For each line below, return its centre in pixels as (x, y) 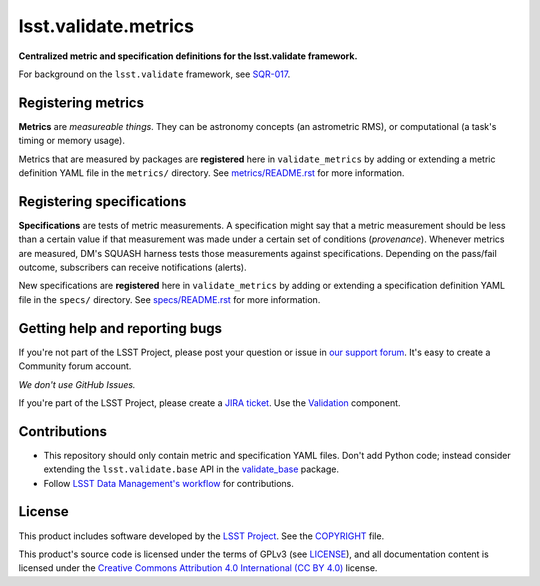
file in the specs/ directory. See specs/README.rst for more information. (169, 299)
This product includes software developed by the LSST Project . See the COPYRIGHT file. (201, 536)
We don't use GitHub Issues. (77, 384)
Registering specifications (102, 201)
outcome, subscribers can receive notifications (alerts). (132, 267)
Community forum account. (75, 366)
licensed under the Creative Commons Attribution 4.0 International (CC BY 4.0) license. (198, 568)
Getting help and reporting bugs (120, 328)
